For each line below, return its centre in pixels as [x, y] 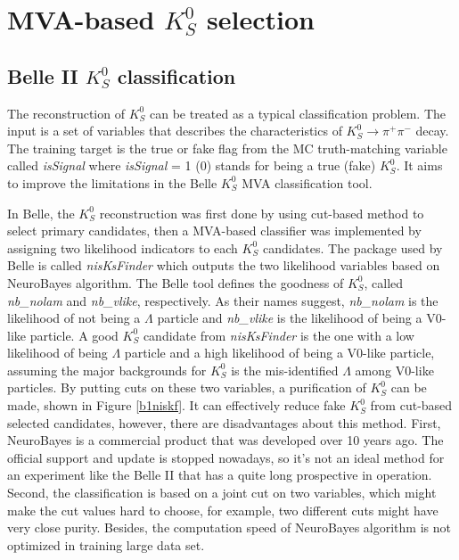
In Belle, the [41, 213]
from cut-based [411, 405]
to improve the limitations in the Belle [112, 182]
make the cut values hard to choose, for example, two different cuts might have [223, 510]
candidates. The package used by [352, 247]
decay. [432, 131]
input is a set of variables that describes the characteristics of [175, 131]
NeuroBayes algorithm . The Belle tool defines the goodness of [176, 282]
